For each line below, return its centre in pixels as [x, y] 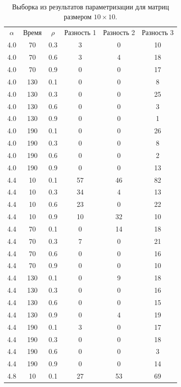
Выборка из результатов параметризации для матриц [90, 6]
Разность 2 [119, 32]
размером [77, 16]
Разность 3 [158, 32]
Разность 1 [80, 32]
